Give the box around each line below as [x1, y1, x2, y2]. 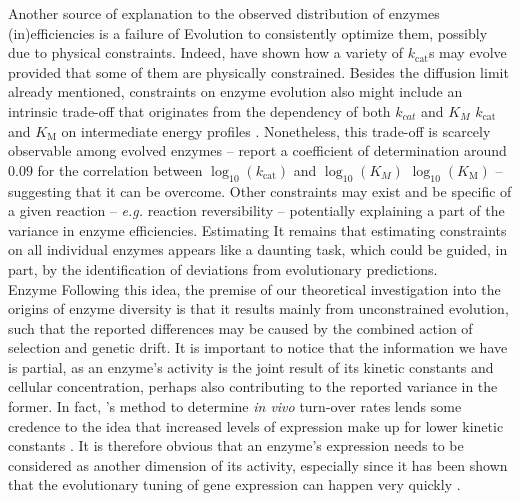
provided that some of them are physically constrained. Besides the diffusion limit [8, 61, 509, 82]
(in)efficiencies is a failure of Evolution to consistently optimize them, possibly [8, 22, 488, 43]
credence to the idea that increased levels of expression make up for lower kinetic [8, 415, 504, 436]
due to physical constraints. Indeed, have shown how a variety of [8, 42, 404, 63]
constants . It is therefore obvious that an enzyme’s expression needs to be [8, 435, 464, 456]
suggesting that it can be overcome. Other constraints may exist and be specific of [8, 180, 512, 201]
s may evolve [428, 42, 507, 63]
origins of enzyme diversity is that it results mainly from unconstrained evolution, [8, 298, 509, 319]
